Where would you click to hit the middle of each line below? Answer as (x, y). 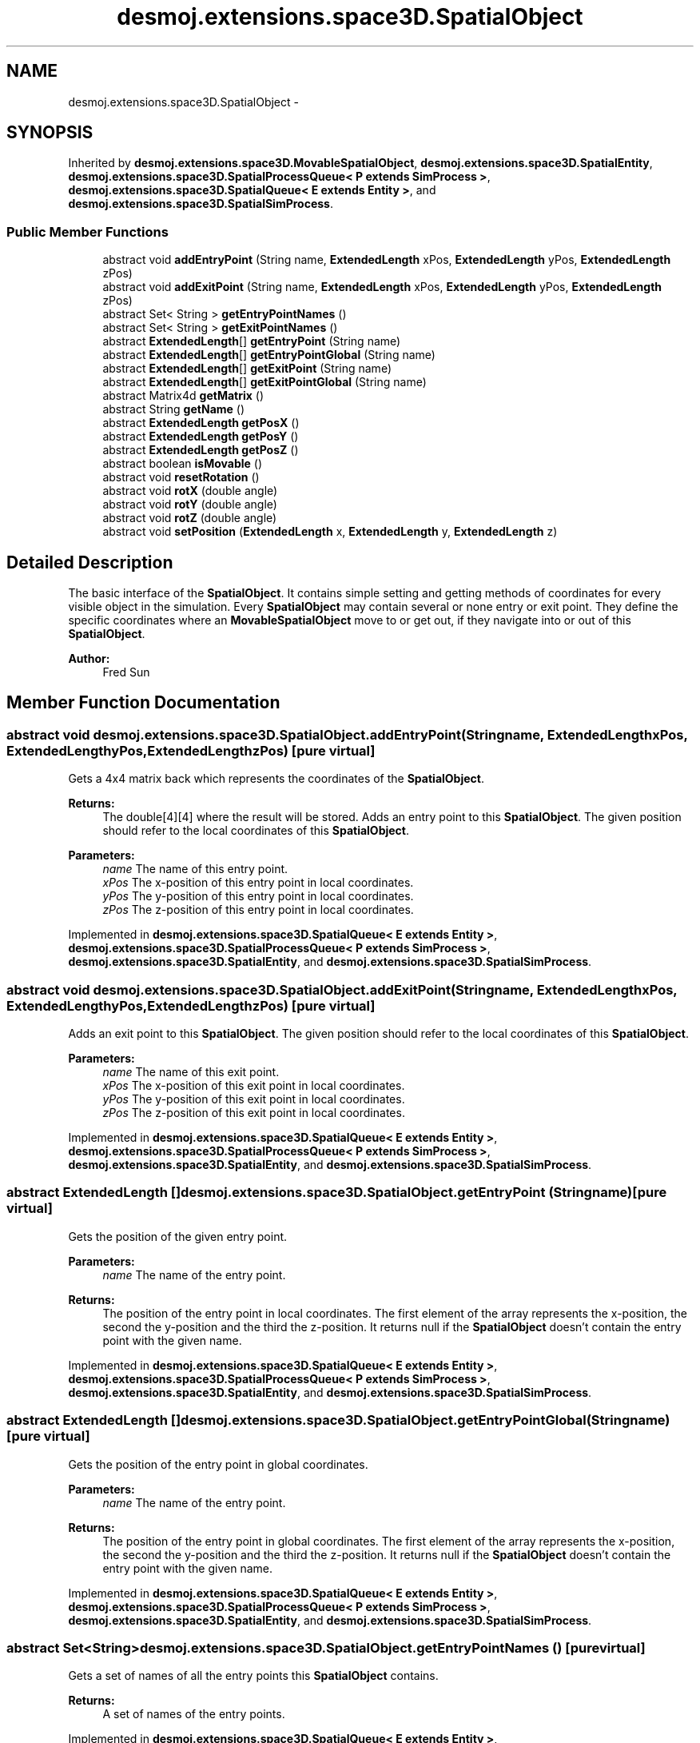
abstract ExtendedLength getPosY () (201, 437)
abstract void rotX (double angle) (190, 491)
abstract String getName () (174, 409)
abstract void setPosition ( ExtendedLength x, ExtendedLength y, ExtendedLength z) (330, 532)
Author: (89, 659)
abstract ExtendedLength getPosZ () (201, 450)
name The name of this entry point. (195, 869)
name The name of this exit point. (191, 1072)
